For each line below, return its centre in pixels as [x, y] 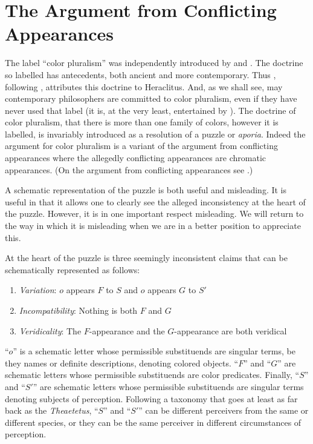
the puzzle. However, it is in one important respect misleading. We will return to [154, 214]
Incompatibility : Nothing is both [78, 310]
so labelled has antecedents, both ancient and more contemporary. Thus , [140, 74]
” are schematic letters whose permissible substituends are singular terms [168, 386]
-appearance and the [127, 330]
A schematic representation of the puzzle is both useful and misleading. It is [146, 190]
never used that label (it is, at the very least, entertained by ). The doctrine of [150, 110]
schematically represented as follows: [73, 269]
